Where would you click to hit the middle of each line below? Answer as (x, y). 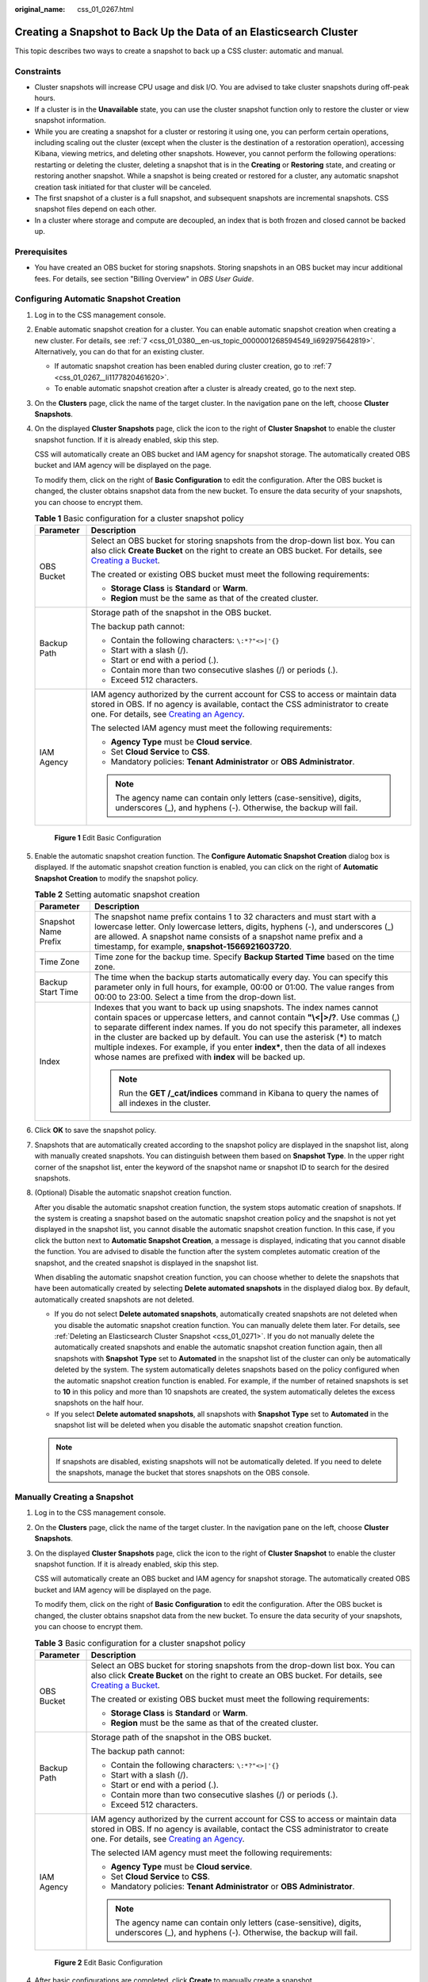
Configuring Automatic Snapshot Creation (98, 299)
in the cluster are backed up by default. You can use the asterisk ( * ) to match (238, 1037)
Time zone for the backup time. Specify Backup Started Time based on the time (244, 957)
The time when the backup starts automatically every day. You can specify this (241, 978)
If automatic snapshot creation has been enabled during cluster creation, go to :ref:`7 (193, 366)
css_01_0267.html (105, 9)
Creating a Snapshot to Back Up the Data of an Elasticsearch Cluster (186, 32)
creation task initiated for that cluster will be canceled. (123, 187)
